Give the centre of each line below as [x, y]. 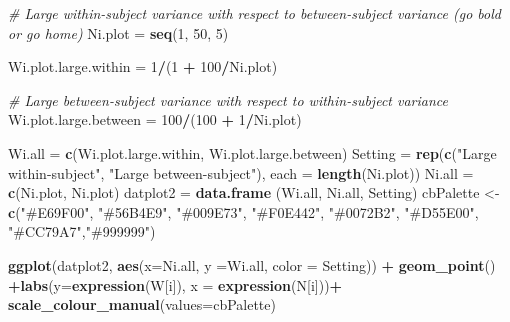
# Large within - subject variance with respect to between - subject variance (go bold [254, 13]
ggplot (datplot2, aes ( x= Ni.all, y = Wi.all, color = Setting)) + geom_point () [252, 264]
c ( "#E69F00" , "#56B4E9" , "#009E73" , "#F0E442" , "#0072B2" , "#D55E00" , [243, 211]
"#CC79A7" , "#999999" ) [82, 231]
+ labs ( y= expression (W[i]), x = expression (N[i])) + [175, 284]
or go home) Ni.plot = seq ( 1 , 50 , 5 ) [118, 32]
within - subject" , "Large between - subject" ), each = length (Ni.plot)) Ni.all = [241, 172]
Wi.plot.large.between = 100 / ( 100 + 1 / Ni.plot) [155, 119]
